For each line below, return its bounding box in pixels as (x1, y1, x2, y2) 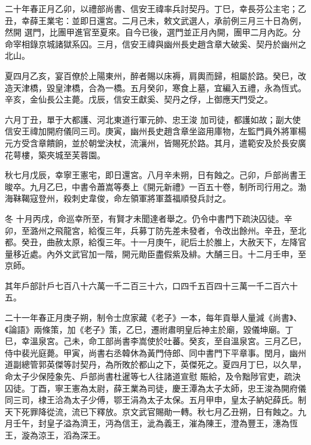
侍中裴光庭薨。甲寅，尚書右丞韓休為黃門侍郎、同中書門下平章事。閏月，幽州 (5, 346, 306, 359)
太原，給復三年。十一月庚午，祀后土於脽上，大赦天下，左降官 (63, 236, 306, 248)
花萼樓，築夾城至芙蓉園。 (5, 148, 105, 161)
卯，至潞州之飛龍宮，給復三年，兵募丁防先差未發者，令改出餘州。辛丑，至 (5, 224, 298, 236)
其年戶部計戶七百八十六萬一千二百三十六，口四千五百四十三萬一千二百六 (5, 279, 289, 291)
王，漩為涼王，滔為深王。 (5, 429, 105, 441)
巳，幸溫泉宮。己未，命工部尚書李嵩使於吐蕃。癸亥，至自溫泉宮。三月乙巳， (5, 335, 306, 347)
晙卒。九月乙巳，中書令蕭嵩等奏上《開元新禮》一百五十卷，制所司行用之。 (5, 180, 298, 193)
